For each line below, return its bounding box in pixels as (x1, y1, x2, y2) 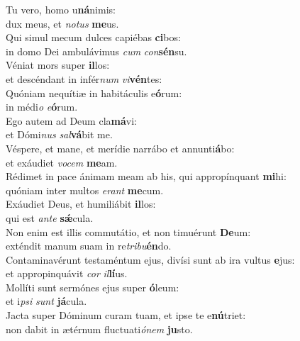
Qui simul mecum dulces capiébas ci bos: (6, 30, 181, 45)
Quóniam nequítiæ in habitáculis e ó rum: (6, 85, 182, 100)
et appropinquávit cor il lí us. (6, 266, 128, 281)
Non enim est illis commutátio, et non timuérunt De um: (6, 224, 251, 239)
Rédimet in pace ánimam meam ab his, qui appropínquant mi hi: (6, 169, 287, 184)
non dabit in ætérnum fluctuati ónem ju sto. (6, 321, 193, 336)
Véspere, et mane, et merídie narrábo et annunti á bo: (6, 140, 235, 155)
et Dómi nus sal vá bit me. (6, 127, 113, 142)
